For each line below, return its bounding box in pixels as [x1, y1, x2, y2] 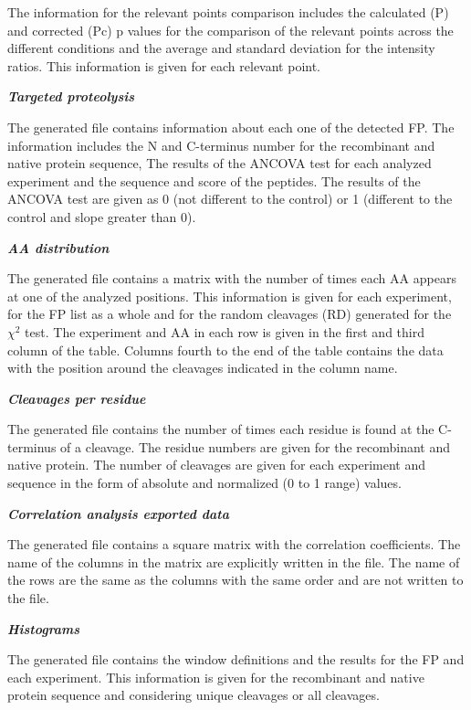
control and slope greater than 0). [7, 207, 196, 226]
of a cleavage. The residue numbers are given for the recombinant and [60, 437, 450, 456]
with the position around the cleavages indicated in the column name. [7, 358, 398, 377]
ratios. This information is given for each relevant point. [7, 56, 321, 75]
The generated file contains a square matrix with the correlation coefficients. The [7, 535, 461, 554]
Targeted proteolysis [7, 87, 135, 106]
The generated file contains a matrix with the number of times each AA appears [7, 269, 456, 288]
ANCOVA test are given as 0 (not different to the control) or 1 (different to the [7, 189, 453, 208]
